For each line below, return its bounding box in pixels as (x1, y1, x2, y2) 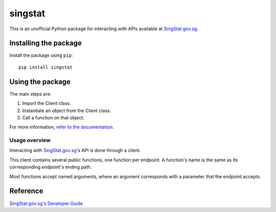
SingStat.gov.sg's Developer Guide (9, 200, 83, 206)
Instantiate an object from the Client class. (22, 108, 111, 114)
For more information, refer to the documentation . (9, 124, 114, 130)
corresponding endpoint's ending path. (9, 164, 92, 170)
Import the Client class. (22, 100, 71, 107)
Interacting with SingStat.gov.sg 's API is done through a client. (9, 147, 141, 154)
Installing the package (9, 39, 82, 48)
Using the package (9, 77, 71, 86)
